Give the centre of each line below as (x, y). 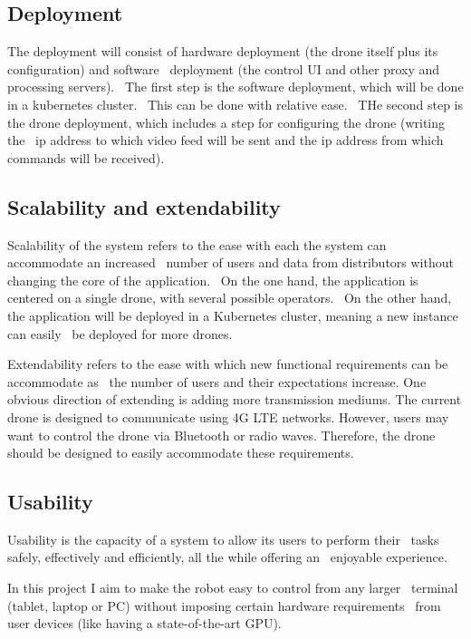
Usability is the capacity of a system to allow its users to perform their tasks (223, 539)
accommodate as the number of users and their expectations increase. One (217, 381)
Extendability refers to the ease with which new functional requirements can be (228, 364)
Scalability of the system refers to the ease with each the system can (197, 244)
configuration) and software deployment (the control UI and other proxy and (224, 68)
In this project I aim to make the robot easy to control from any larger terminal (233, 588)
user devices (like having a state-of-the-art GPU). (144, 623)
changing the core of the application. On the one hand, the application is (213, 280)
